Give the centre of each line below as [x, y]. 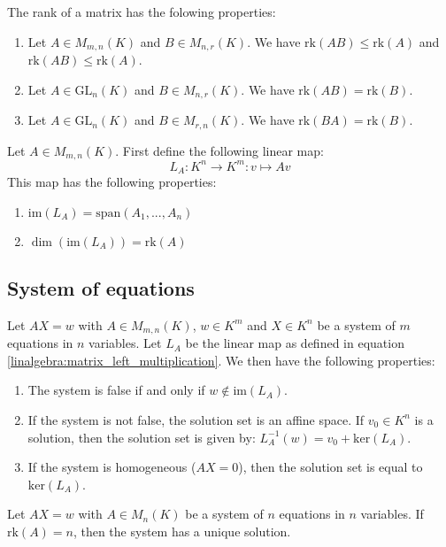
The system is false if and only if [116, 390]
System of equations [101, 287]
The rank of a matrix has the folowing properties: [142, 12]
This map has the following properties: [112, 181]
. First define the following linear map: [219, 150]
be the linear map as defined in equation [295, 343]
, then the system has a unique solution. [182, 531]
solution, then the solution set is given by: [142, 437]
